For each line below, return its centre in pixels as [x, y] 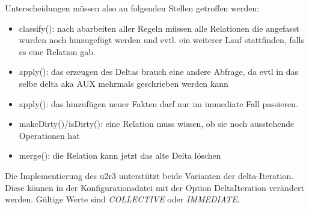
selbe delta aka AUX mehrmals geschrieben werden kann [124, 83]
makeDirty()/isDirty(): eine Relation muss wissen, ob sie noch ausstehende [157, 124]
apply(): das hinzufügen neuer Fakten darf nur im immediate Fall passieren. [158, 103]
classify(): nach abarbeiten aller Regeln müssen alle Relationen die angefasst [159, 28]
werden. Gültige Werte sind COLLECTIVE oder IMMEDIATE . [122, 199]
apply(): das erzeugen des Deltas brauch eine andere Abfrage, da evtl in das [159, 72]
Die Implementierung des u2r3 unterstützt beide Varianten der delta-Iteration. [149, 175]
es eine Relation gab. [57, 51]
